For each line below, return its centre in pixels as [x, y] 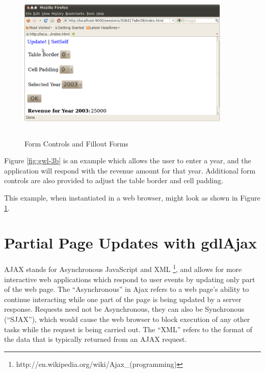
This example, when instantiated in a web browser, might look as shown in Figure [132, 197]
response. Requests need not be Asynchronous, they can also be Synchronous [124, 309]
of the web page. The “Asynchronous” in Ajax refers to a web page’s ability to [127, 289]
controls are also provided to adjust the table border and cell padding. [114, 180]
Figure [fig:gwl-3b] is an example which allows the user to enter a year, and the [128, 160]
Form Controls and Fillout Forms [76, 143]
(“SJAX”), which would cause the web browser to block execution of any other [127, 319]
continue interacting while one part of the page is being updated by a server [123, 299]
